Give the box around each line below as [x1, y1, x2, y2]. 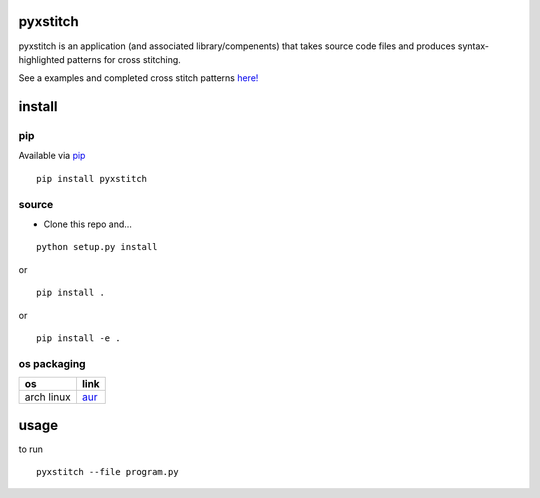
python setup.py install [36, 241, 158, 253]
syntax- [457, 40, 490, 52]
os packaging [18, 356, 86, 370]
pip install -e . [36, 332, 121, 344]
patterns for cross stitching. [66, 53, 182, 65]
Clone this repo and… [43, 218, 132, 230]
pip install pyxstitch [36, 173, 148, 184]
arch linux [24, 390, 71, 404]
